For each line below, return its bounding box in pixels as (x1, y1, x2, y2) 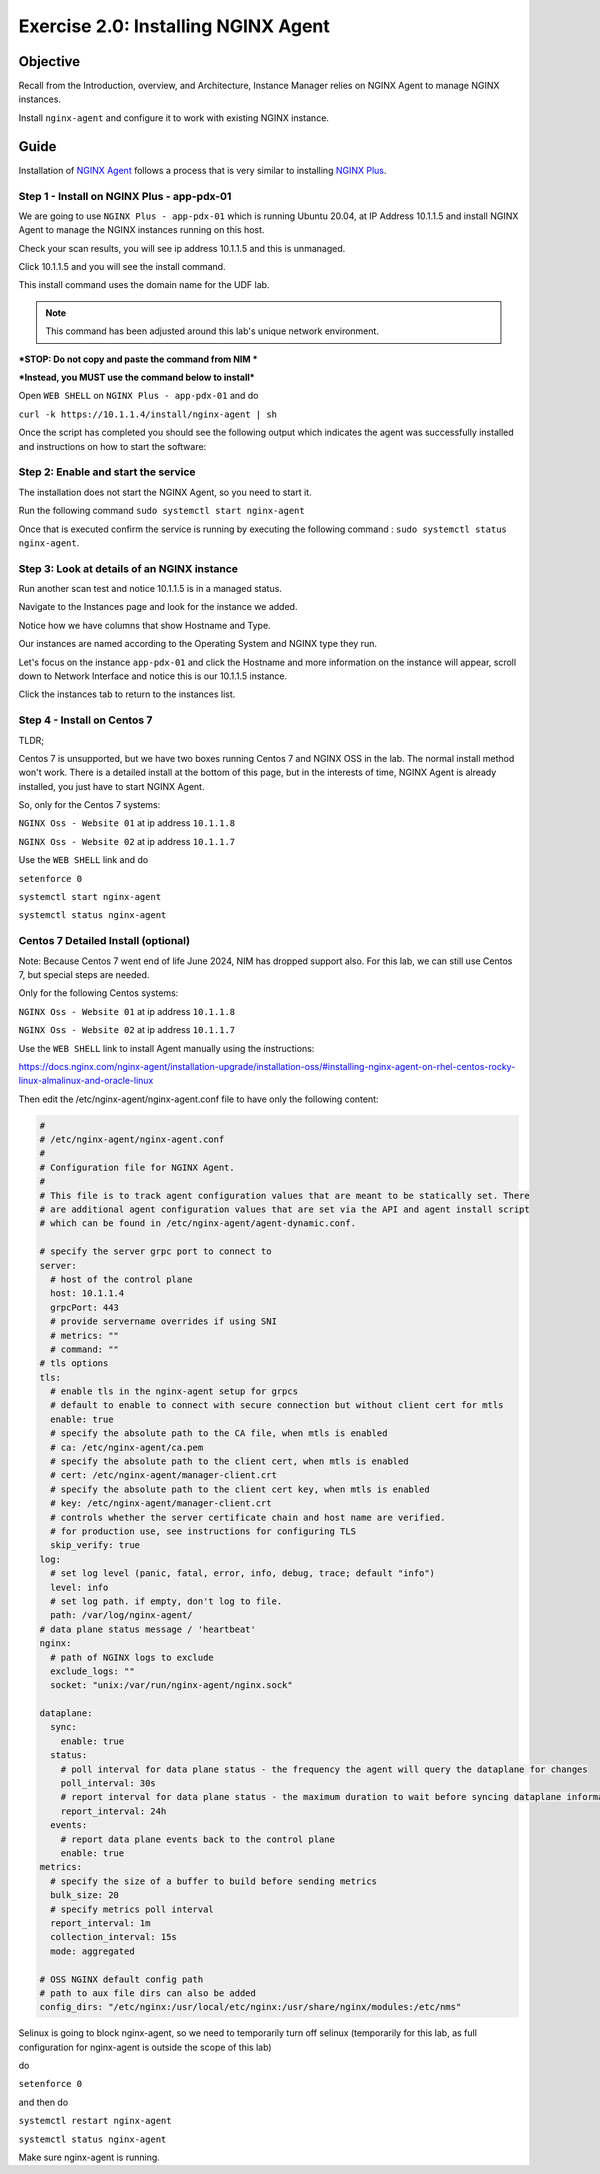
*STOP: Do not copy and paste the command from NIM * (18, 353, 258, 365)
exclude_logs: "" (50, 1665, 135, 1677)
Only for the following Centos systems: (18, 987, 179, 999)
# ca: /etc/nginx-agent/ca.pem (50, 1441, 204, 1453)
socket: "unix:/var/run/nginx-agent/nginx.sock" (50, 1680, 294, 1691)
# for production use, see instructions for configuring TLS (50, 1526, 357, 1537)
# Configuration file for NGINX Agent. (39, 1161, 235, 1173)
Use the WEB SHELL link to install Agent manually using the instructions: (18, 1042, 315, 1054)
